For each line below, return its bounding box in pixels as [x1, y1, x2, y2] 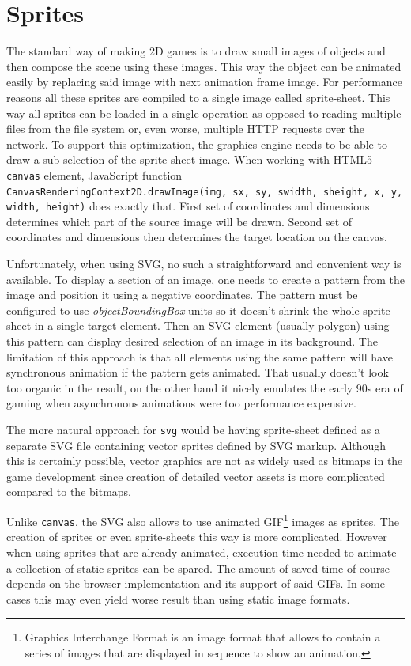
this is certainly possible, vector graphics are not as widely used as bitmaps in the [6, 452, 403, 469]
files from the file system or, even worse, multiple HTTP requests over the [6, 120, 365, 137]
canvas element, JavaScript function [6, 166, 183, 183]
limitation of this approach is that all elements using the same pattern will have [6, 348, 393, 365]
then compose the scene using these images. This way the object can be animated [6, 58, 402, 74]
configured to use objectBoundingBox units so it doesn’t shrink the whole [6, 301, 360, 318]
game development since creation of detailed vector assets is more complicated [6, 467, 385, 484]
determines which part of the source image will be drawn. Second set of [6, 213, 353, 229]
